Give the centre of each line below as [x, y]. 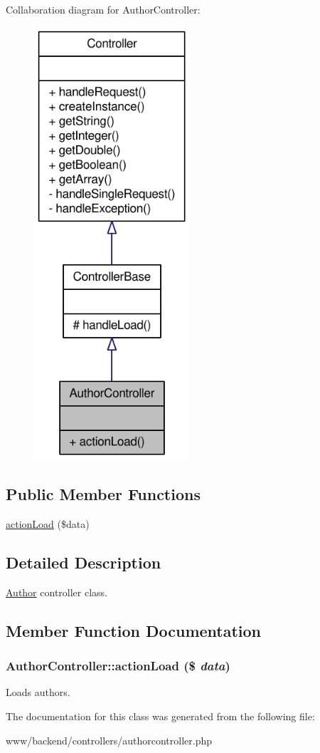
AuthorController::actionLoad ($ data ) [118, 666]
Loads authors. [38, 692]
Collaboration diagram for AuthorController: [103, 9]
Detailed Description [84, 562]
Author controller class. [57, 592]
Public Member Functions [103, 494]
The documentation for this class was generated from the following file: [160, 716]
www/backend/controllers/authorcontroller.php [109, 740]
